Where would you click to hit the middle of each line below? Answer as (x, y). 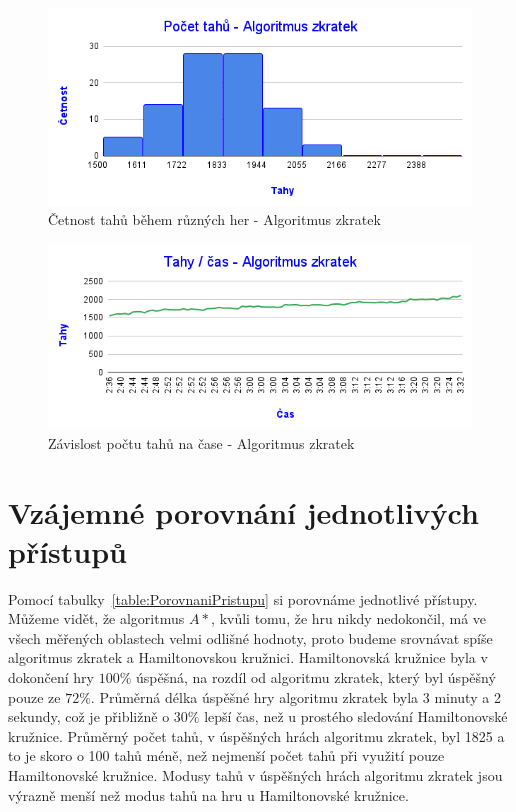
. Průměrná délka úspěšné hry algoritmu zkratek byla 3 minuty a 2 (295, 696)
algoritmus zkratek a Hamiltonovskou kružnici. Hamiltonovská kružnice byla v (248, 657)
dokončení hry (51, 677)
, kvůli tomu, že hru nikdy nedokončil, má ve (349, 618)
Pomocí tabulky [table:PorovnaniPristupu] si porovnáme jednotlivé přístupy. (243, 598)
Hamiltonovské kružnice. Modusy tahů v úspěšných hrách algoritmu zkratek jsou (255, 775)
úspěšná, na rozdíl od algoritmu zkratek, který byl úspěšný (316, 677)
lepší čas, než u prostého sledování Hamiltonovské (356, 716)
